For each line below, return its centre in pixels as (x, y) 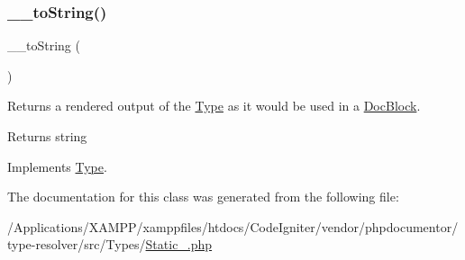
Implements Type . (57, 166)
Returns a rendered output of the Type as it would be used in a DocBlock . (214, 106)
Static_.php (179, 244)
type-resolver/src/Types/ (77, 244)
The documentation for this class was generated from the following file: (203, 197)
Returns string (47, 136)
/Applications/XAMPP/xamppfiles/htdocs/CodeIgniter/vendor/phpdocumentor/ (233, 226)
